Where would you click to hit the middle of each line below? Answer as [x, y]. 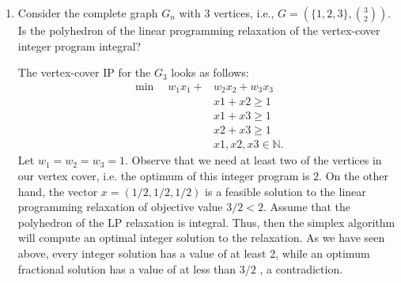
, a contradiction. [301, 268]
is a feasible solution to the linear [286, 191]
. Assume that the [307, 207]
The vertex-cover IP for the [84, 72]
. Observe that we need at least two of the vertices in [253, 160]
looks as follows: [210, 72]
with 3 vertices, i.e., [227, 13]
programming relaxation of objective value [120, 207]
